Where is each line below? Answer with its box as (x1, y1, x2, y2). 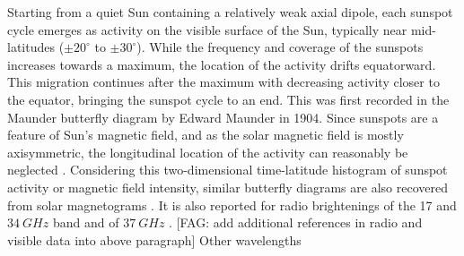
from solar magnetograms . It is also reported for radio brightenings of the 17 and (7, 195, 457, 214)
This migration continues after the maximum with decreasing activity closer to (7, 73, 440, 91)
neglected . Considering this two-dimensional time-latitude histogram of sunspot (7, 160, 448, 179)
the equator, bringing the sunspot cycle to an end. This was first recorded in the (7, 90, 450, 108)
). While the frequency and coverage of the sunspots (136, 38, 424, 56)
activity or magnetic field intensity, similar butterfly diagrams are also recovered (7, 177, 448, 196)
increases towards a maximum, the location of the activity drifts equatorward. (7, 55, 436, 73)
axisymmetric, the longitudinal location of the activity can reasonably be (7, 142, 408, 161)
